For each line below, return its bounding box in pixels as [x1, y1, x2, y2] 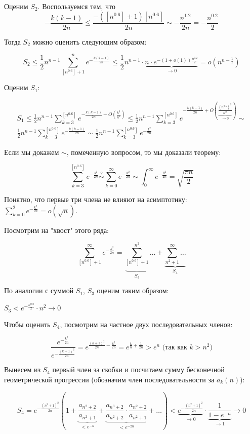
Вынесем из [4, 364, 40, 375]
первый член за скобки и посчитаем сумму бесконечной [52, 364, 225, 375]
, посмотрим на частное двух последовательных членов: [60, 319, 233, 329]
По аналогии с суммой [4, 285, 74, 296]
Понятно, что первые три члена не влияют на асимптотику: [4, 194, 187, 205]
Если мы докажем [4, 146, 59, 157]
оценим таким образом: [97, 285, 169, 296]
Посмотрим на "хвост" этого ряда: [4, 224, 109, 235]
